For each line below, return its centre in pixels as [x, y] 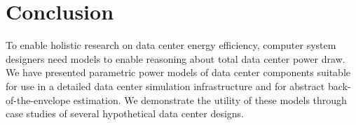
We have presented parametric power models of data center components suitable [178, 72]
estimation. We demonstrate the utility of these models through [210, 100]
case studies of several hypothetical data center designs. [125, 113]
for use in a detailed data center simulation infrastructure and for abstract [165, 86]
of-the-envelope [38, 100]
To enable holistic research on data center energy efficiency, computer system [171, 45]
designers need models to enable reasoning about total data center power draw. [176, 58]
